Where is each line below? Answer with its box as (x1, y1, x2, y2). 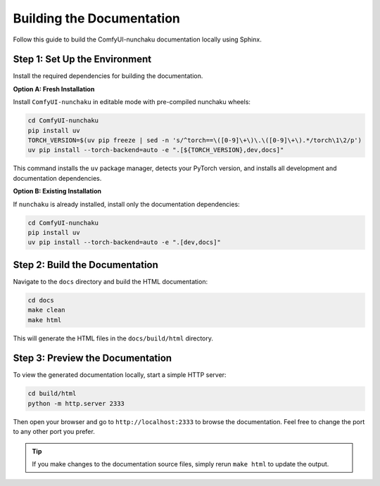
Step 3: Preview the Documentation (13, 352, 172, 364)
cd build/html (27, 390, 77, 397)
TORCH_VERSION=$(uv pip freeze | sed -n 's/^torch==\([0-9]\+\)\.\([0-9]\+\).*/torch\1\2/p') (27, 136, 362, 144)
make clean (27, 306, 65, 314)
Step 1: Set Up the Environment (13, 53, 151, 65)
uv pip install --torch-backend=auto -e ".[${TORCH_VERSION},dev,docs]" (27, 146, 284, 154)
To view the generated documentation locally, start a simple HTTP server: (13, 371, 227, 379)
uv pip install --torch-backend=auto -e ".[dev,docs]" (27, 238, 221, 246)
